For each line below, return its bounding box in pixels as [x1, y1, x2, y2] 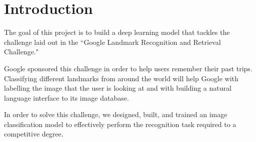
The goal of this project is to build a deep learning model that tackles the [4, 27, 230, 37]
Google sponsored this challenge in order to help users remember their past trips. [4, 63, 252, 73]
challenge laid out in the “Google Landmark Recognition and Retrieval [4, 36, 221, 47]
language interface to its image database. [4, 92, 129, 103]
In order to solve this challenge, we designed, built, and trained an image [4, 109, 227, 120]
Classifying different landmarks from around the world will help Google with [4, 73, 238, 83]
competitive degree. [4, 129, 63, 139]
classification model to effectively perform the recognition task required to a [4, 119, 236, 129]
